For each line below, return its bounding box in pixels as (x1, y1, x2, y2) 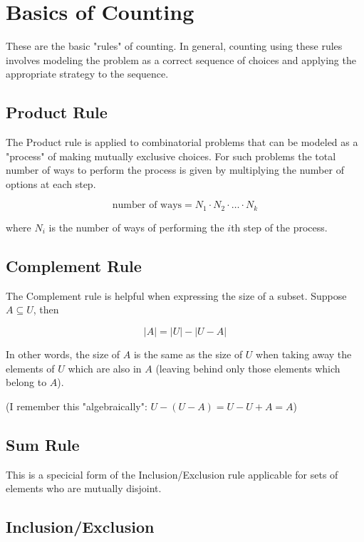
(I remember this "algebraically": (6, 398, 147, 413)
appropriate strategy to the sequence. (6, 66, 169, 81)
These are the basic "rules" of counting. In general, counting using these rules (6, 38, 343, 53)
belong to (6, 375, 47, 390)
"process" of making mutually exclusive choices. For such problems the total (6, 148, 336, 163)
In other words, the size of (6, 346, 120, 361)
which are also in (68, 360, 142, 375)
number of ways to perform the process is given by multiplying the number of (6, 162, 344, 177)
